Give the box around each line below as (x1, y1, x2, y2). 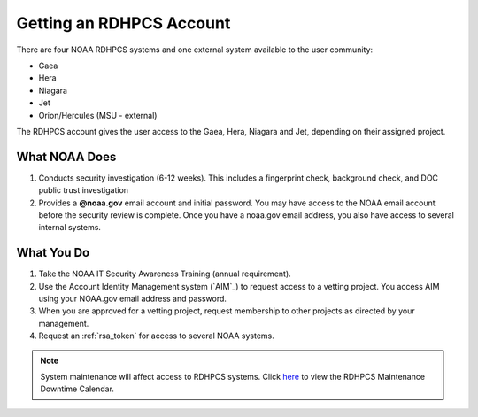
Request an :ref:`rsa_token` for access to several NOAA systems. (38, 330, 274, 341)
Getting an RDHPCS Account (16, 13, 231, 33)
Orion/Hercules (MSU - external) (38, 110, 158, 120)
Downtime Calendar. (40, 383, 115, 394)
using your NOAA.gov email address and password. (38, 293, 227, 305)
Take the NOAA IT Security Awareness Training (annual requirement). (38, 268, 291, 279)
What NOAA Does (16, 149, 117, 164)
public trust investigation (38, 185, 128, 196)
